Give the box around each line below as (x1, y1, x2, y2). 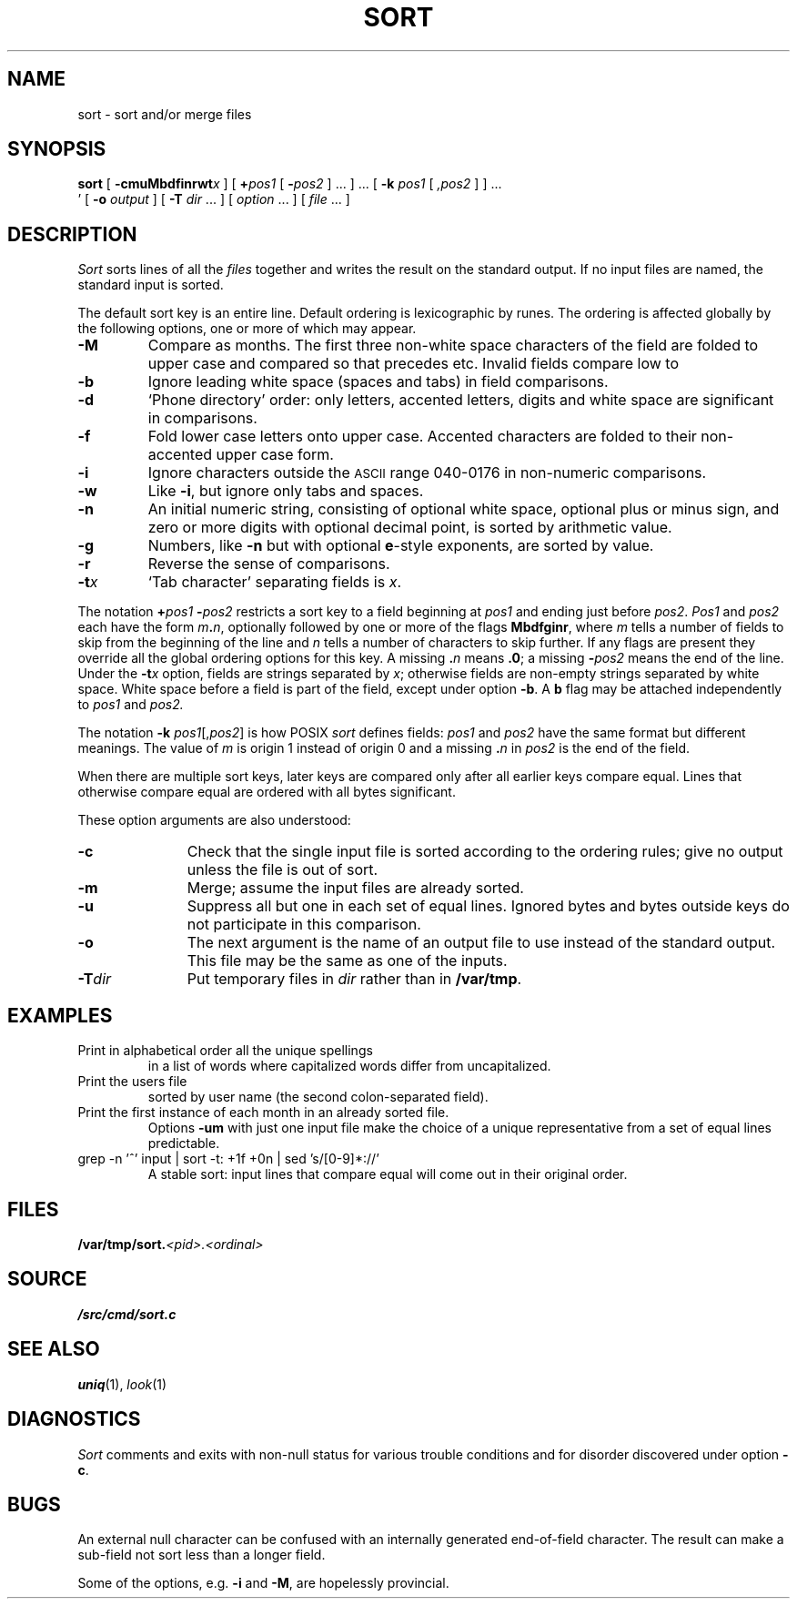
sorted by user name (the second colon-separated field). (147, 1089, 489, 1105)
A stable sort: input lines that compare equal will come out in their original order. (147, 1166, 628, 1183)
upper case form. (216, 445, 334, 464)
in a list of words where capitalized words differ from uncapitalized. (147, 1058, 551, 1074)
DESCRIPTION (7, 222, 137, 246)
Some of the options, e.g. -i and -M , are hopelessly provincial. (77, 1575, 449, 1591)
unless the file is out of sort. (187, 860, 378, 879)
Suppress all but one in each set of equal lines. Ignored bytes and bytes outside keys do (187, 897, 790, 916)
